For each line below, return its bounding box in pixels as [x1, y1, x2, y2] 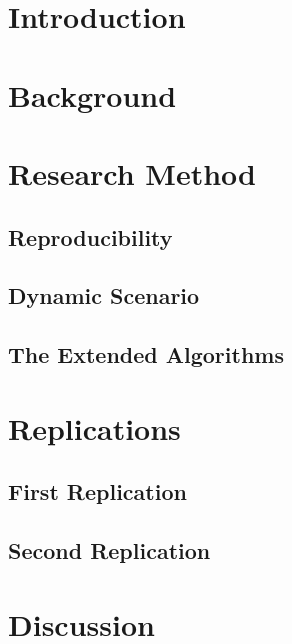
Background [8, 74, 177, 115]
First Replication [8, 476, 187, 507]
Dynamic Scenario [8, 280, 200, 311]
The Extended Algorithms [8, 339, 284, 370]
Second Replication [8, 535, 211, 566]
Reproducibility [8, 221, 173, 252]
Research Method [8, 152, 256, 193]
